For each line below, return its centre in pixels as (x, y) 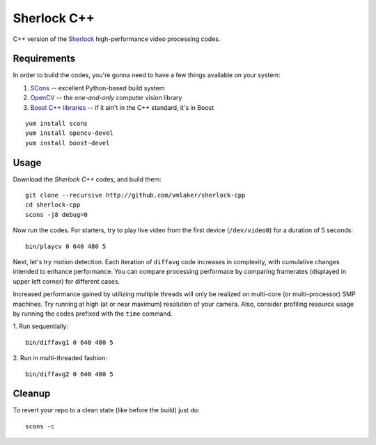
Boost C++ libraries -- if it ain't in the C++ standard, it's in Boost (122, 107)
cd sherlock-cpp (53, 205)
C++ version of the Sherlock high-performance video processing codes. (117, 39)
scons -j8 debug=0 (57, 215)
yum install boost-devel (68, 143)
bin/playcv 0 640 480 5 (66, 246)
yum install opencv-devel (70, 133)
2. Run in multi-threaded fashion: (60, 358)
